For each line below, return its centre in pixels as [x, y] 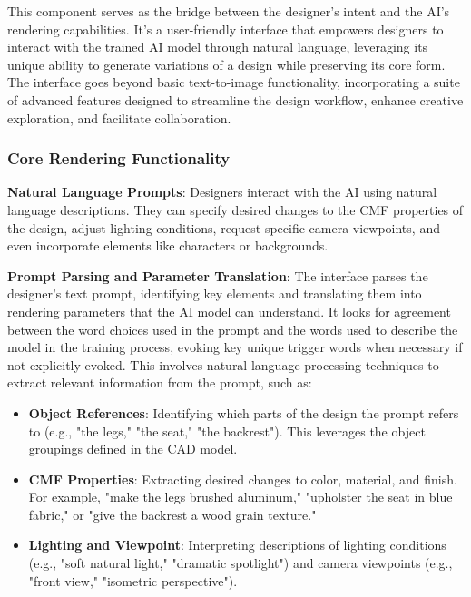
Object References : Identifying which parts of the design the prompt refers [244, 412]
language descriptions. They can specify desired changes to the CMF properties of [235, 209]
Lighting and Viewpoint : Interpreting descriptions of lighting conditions [237, 545]
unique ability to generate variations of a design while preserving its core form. [226, 64]
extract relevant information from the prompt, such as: [160, 382]
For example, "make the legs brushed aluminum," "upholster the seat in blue [240, 497]
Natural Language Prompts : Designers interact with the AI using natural [222, 192]
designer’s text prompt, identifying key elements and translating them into [215, 294]
